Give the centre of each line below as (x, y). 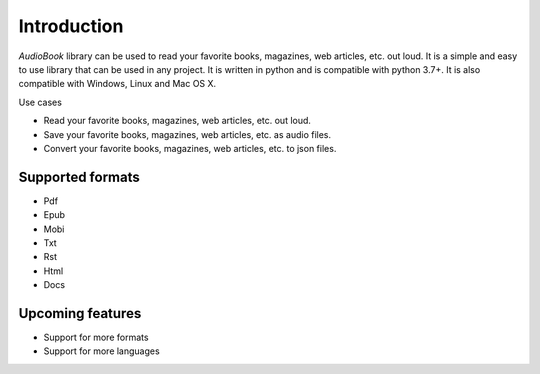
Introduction (71, 26)
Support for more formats (96, 337)
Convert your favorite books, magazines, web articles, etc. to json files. (190, 148)
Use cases (40, 102)
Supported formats (79, 176)
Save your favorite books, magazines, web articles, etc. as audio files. (187, 134)
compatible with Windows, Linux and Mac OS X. (117, 84)
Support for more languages (101, 351)
